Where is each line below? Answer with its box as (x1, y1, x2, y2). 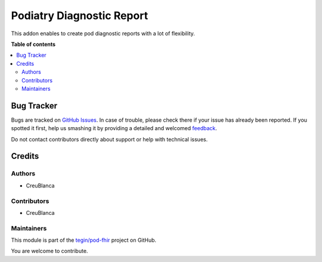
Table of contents (11, 41, 56, 48)
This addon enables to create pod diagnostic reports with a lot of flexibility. (11, 30, 195, 37)
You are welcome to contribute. (11, 248, 88, 255)
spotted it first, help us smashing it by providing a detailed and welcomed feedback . (11, 125, 218, 132)
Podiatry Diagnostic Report (11, 9, 148, 22)
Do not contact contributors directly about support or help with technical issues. (11, 135, 208, 143)
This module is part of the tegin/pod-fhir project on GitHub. (11, 236, 157, 244)
